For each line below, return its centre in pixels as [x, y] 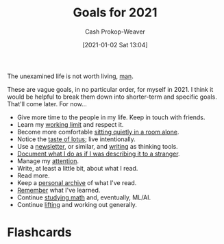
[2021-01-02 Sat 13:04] [115, 45]
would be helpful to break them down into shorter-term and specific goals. [112, 97]
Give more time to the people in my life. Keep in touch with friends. [111, 117]
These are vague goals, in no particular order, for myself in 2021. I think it [110, 89]
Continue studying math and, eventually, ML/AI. [84, 197]
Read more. [33, 175]
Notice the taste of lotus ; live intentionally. [76, 139]
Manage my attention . [48, 161]
